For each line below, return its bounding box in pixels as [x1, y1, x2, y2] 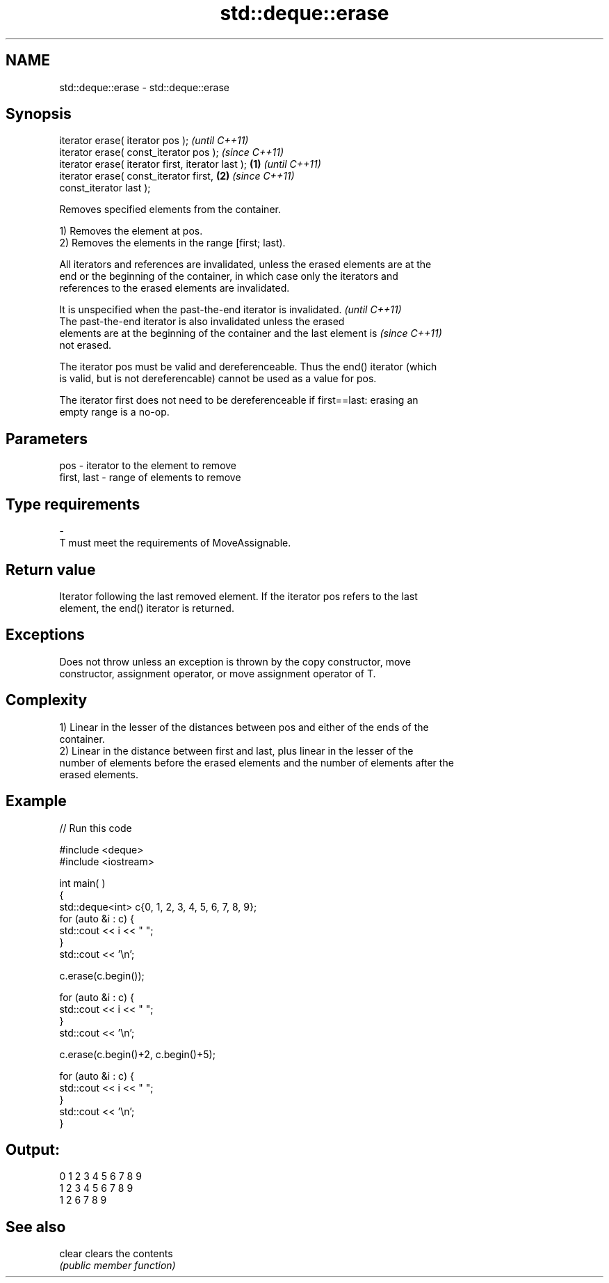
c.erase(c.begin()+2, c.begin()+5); [59, 1048, 216, 1060]
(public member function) [59, 1259, 176, 1272]
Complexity [6, 691, 88, 709]
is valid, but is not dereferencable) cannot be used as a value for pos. [59, 372, 377, 385]
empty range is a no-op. [59, 406, 170, 418]
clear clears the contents [59, 1247, 173, 1260]
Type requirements [6, 495, 140, 513]
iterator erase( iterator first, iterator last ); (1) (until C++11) [59, 158, 321, 171]
